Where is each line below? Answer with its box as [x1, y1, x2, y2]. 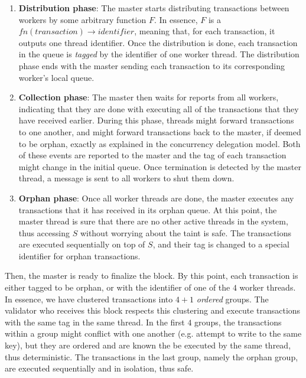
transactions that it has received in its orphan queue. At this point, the [18, 203, 277, 216]
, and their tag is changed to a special [152, 238, 289, 250]
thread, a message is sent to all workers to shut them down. [18, 172, 235, 184]
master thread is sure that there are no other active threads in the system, [18, 215, 288, 227]
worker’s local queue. [18, 71, 95, 83]
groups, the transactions [194, 315, 282, 328]
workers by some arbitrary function [18, 13, 147, 25]
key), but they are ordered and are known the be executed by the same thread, [5, 339, 291, 351]
